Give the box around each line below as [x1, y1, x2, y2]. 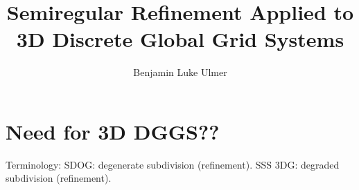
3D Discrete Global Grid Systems [16, 25, 344, 53]
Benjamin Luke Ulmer [133, 65, 227, 79]
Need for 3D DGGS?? [6, 117, 220, 145]
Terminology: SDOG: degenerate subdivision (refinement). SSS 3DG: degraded [6, 157, 340, 171]
